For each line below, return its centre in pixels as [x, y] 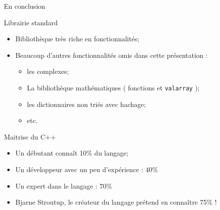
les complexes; [48, 71]
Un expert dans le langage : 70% [64, 185]
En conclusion [25, 6]
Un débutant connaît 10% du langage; [72, 153]
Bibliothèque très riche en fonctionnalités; [77, 39]
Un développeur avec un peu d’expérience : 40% [87, 169]
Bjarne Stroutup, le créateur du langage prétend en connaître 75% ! [116, 202]
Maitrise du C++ [30, 136]
